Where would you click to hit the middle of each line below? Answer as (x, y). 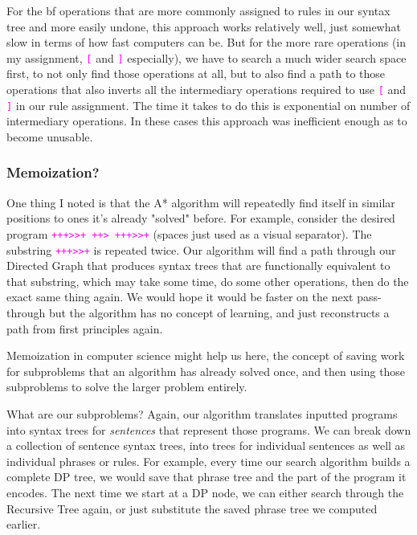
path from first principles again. (85, 328)
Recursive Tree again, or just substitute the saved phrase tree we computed (192, 508)
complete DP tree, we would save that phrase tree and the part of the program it (206, 477)
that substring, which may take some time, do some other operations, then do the (208, 281)
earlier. (24, 524)
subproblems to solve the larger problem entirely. (127, 387)
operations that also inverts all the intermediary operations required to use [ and (206, 90)
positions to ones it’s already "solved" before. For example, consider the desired (201, 218)
